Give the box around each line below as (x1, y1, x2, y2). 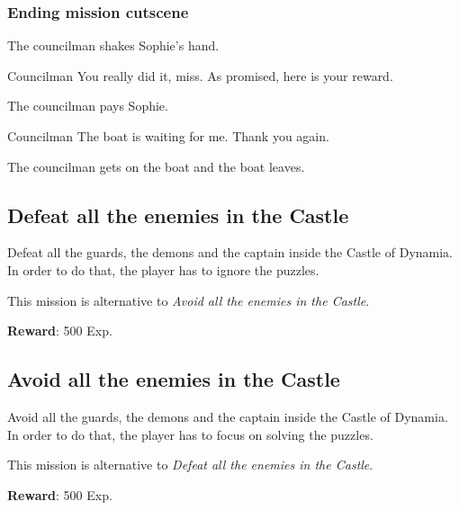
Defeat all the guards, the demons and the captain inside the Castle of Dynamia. (7, 243, 454, 262)
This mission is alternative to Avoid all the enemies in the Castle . (7, 291, 370, 309)
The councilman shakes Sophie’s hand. (7, 36, 220, 55)
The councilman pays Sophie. (7, 96, 168, 115)
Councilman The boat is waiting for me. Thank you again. (7, 127, 329, 145)
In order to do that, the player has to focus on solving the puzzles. (7, 425, 373, 443)
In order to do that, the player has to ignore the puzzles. (7, 260, 319, 279)
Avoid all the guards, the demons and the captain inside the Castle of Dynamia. (7, 407, 448, 425)
